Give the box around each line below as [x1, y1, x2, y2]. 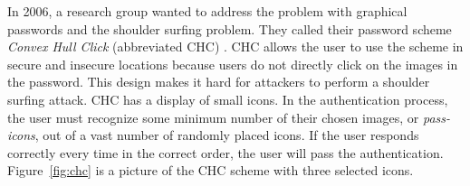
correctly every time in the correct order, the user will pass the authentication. [7, 143, 444, 162]
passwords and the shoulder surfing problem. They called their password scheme [7, 19, 452, 38]
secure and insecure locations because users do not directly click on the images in [7, 54, 458, 73]
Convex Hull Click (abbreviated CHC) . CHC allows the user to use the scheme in [7, 37, 464, 56]
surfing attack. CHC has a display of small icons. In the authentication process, [7, 89, 448, 108]
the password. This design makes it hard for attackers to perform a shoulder [7, 72, 430, 91]
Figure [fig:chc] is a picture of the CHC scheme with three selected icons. [7, 161, 414, 180]
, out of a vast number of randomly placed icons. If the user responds [34, 126, 419, 144]
